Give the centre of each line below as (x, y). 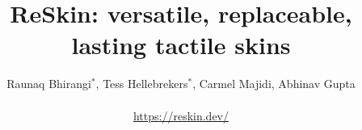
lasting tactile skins (181, 45)
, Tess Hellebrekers (142, 84)
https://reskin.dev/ (181, 115)
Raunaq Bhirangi (49, 84)
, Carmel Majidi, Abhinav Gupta (274, 84)
